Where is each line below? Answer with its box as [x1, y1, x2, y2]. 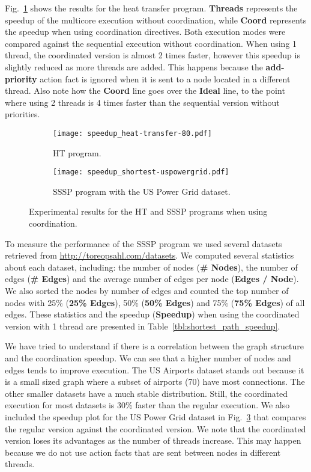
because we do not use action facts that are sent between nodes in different [5, 446, 281, 458]
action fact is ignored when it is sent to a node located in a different [40, 72, 291, 85]
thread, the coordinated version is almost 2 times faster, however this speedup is [5, 49, 300, 61]
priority [5, 72, 37, 85]
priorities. [5, 108, 40, 120]
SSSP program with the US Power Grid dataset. [53, 185, 231, 197]
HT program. [53, 146, 101, 159]
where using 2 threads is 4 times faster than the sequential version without [5, 96, 280, 108]
